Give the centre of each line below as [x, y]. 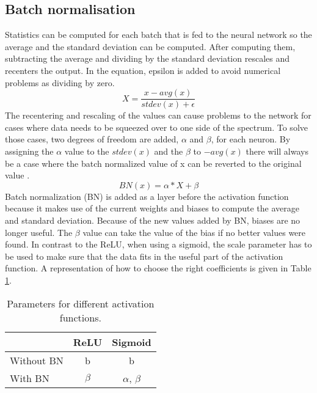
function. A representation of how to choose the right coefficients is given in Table [158, 268]
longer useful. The [39, 232]
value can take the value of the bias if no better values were [194, 232]
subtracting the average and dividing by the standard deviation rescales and [148, 58]
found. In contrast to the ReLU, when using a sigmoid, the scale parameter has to [158, 244]
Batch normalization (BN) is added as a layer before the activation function [147, 196]
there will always [277, 151]
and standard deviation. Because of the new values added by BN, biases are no [153, 220]
